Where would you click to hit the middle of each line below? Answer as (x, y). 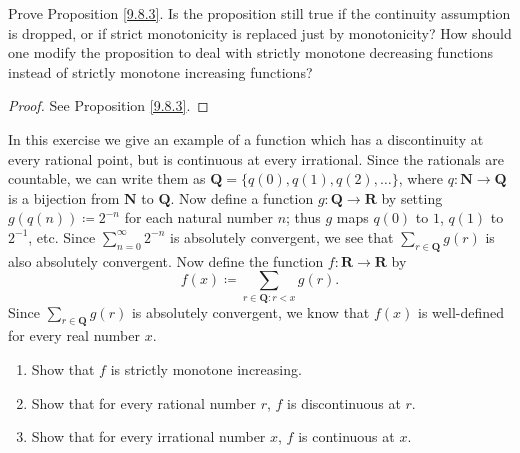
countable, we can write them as (107, 178)
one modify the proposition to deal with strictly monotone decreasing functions (251, 52)
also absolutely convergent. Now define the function (166, 260)
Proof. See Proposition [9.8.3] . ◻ (108, 105)
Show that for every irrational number (148, 436)
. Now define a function (242, 197)
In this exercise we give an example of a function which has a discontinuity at (246, 138)
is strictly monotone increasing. (206, 369)
